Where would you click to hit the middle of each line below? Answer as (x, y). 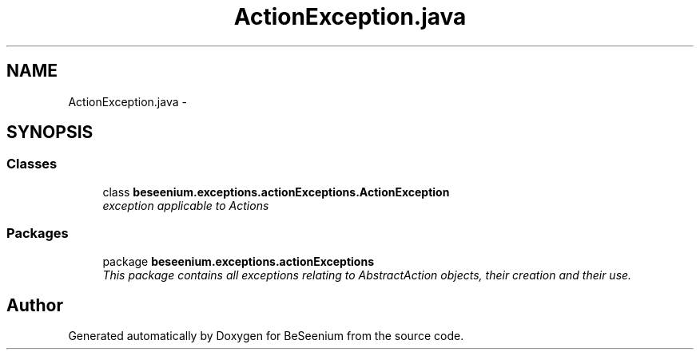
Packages (38, 233)
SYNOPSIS (50, 133)
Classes (32, 164)
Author (35, 305)
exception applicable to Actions (186, 205)
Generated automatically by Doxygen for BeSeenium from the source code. (266, 336)
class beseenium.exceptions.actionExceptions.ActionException (276, 192)
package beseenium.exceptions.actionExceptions (239, 261)
